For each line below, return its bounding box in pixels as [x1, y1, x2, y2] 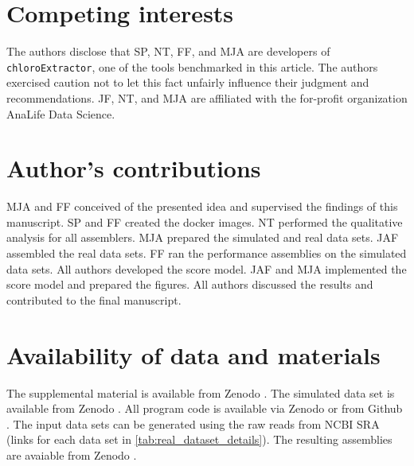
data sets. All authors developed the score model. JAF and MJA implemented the [6, 260, 407, 277]
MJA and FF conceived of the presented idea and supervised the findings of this [6, 198, 398, 215]
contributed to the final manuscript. [6, 291, 182, 308]
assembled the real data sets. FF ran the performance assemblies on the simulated [6, 245, 407, 262]
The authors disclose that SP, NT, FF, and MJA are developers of [6, 43, 330, 60]
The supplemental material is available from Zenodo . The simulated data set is [6, 384, 395, 401]
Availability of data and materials [6, 338, 381, 371]
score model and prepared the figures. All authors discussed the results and [6, 276, 373, 293]
